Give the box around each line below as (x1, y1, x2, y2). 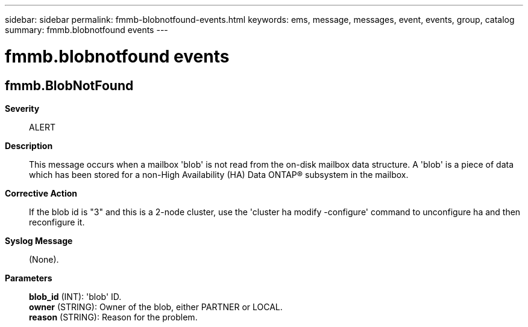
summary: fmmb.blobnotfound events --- (5, 25, 168, 35)
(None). (29, 254, 59, 264)
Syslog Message (5, 235, 73, 246)
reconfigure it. (29, 216, 85, 227)
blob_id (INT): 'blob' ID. (29, 291, 122, 302)
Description (5, 140, 53, 151)
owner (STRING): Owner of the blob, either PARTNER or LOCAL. (29, 301, 283, 312)
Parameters (5, 272, 52, 283)
